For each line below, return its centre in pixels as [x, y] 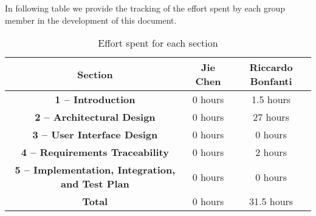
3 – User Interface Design [95, 135]
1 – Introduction [95, 100]
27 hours [271, 117]
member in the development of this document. [91, 20]
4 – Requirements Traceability [95, 152]
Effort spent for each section [158, 43]
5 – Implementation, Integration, [95, 170]
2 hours [271, 152]
